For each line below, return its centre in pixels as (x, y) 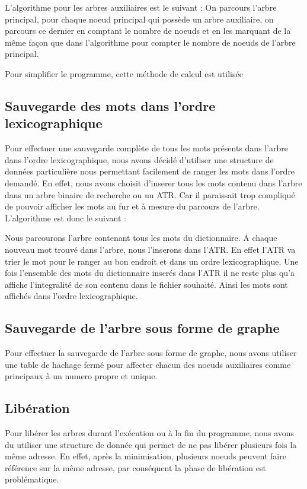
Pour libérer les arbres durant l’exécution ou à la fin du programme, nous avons (150, 433)
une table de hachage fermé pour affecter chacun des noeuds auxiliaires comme (148, 364)
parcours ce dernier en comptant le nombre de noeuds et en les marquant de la (148, 31)
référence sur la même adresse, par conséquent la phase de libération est (135, 467)
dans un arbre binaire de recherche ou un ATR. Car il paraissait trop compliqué (150, 194)
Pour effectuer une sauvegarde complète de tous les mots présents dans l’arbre (147, 148)
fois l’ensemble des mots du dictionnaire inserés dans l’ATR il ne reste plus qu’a (150, 273)
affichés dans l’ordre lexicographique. (71, 296)
